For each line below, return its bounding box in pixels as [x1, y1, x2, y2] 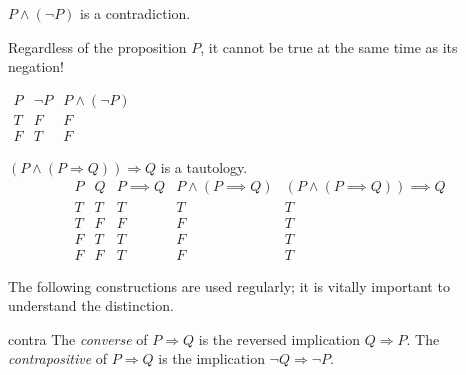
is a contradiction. [80, 3, 191, 23]
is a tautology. [160, 156, 248, 177]
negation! [8, 56, 65, 77]
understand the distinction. [8, 295, 174, 316]
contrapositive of [8, 348, 108, 369]
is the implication [158, 348, 265, 369]
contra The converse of [8, 328, 148, 349]
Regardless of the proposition [8, 36, 187, 57]
